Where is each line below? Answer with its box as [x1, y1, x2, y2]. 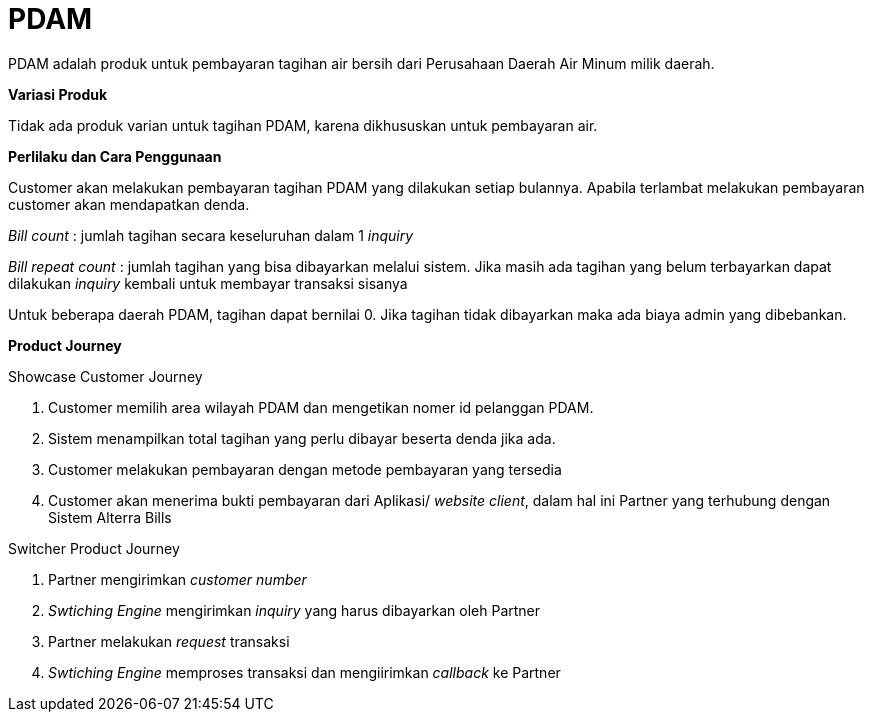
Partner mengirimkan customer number [48, 570, 307, 588]
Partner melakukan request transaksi [48, 632, 290, 650]
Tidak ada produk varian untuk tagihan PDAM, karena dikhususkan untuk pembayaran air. [8, 116, 598, 134]
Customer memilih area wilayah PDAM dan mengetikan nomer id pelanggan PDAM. [48, 398, 594, 416]
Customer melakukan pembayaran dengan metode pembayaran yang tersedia [48, 460, 562, 478]
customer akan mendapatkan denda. [8, 195, 250, 213]
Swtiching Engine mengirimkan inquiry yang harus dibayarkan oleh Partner [48, 601, 541, 619]
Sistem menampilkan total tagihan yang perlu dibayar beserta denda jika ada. [48, 429, 556, 447]
